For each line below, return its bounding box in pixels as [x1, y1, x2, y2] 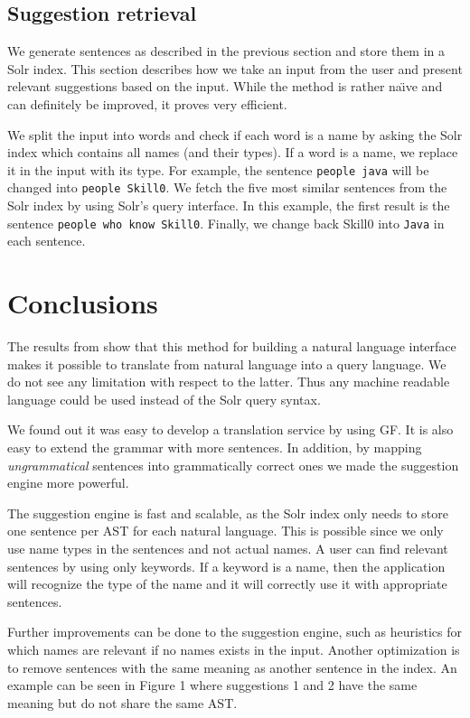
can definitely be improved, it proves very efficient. [7, 94, 287, 113]
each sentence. [7, 231, 86, 250]
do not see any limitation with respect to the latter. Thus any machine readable [7, 372, 450, 391]
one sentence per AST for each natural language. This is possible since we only [7, 521, 444, 540]
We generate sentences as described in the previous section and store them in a [7, 42, 446, 61]
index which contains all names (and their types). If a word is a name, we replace [7, 143, 458, 162]
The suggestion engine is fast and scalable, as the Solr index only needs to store [7, 503, 448, 522]
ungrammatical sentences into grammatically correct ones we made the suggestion [7, 455, 459, 474]
